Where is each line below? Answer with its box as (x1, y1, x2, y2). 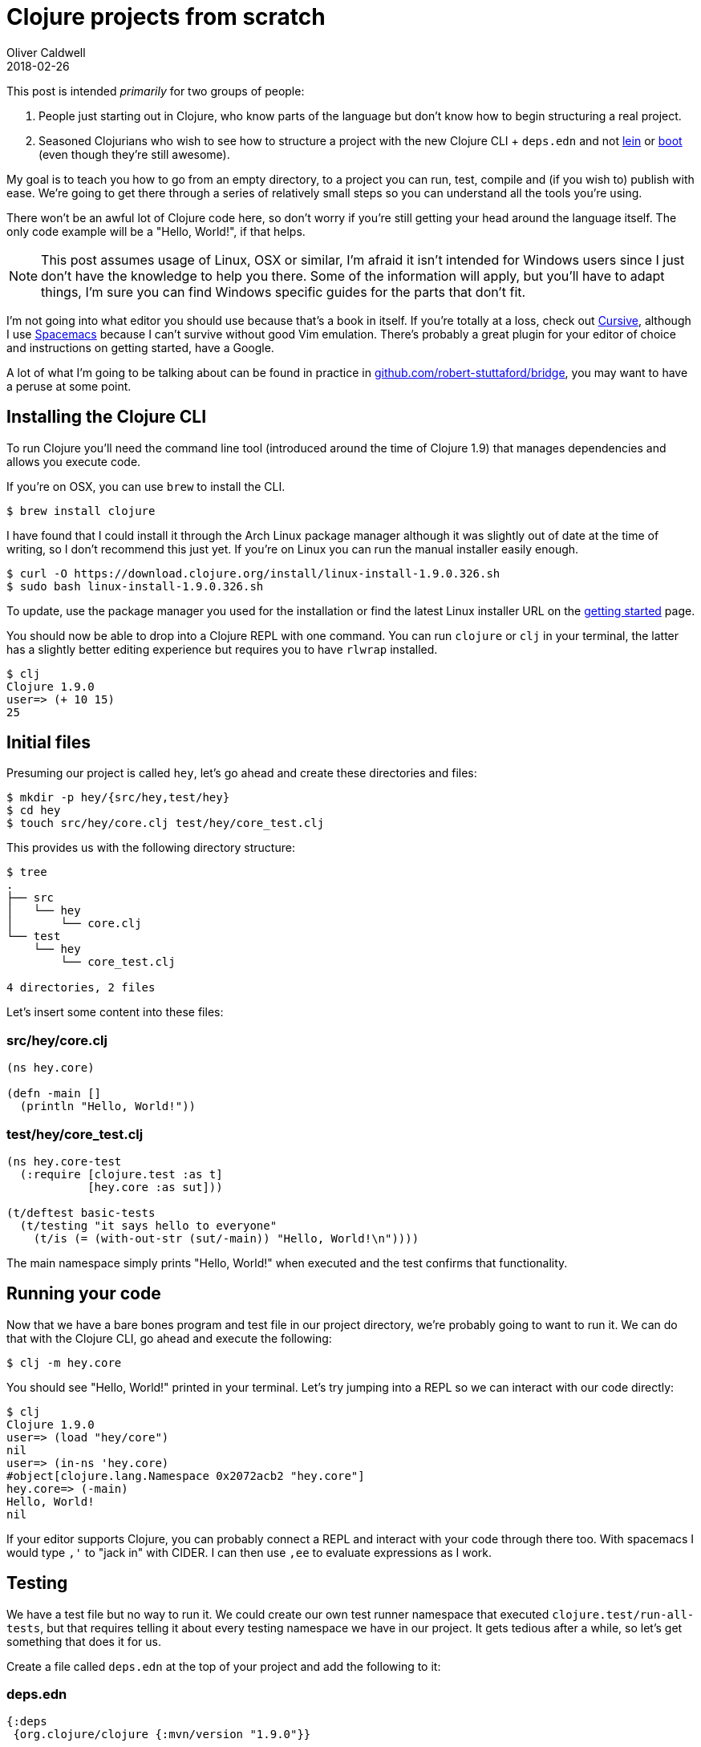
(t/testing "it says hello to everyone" (19, 1218, 278, 1232)
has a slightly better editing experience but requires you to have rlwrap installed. (6, 642, 438, 656)
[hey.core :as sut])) (87, 1180, 223, 1194)
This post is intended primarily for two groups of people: (6, 83, 305, 98)
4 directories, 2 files (6, 981, 156, 995)
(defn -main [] (6, 1087, 102, 1100)
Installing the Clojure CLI (6, 407, 207, 428)
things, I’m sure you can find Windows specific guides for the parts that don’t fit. (41, 283, 526, 300)
